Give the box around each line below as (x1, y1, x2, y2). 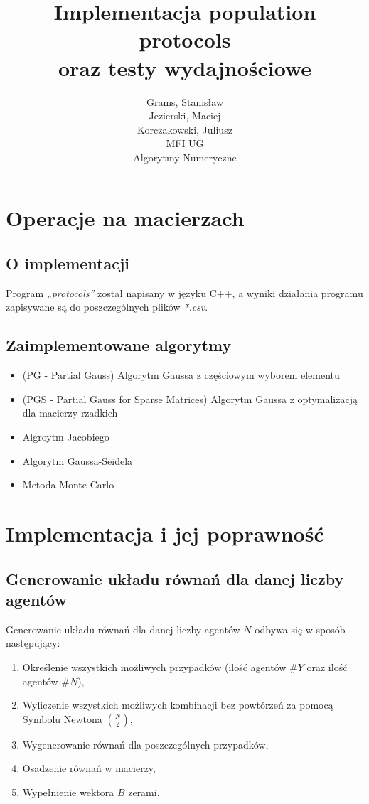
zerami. (128, 784, 160, 799)
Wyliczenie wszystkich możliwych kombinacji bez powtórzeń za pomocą (22, 697, 333, 712)
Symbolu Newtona (22, 711, 102, 726)
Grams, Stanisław (146, 94, 224, 109)
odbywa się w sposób (255, 621, 346, 636)
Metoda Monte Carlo (22, 477, 114, 492)
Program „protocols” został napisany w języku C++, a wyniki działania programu (6, 285, 363, 300)
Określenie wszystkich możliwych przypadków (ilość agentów (22, 659, 287, 674)
